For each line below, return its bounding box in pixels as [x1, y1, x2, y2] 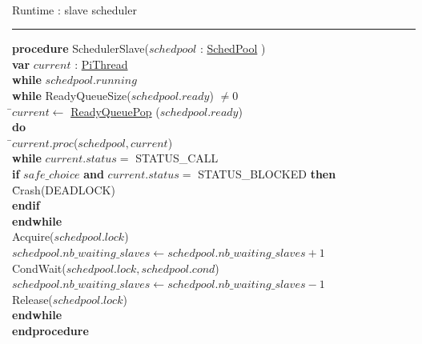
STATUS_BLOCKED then [198, 165, 336, 182]
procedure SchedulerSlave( [12, 40, 149, 57]
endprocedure [12, 322, 89, 338]
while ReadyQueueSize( [12, 86, 131, 103]
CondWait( [12, 259, 66, 276]
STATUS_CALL [135, 150, 219, 166]
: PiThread [74, 55, 128, 72]
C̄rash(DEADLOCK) [12, 181, 115, 198]
